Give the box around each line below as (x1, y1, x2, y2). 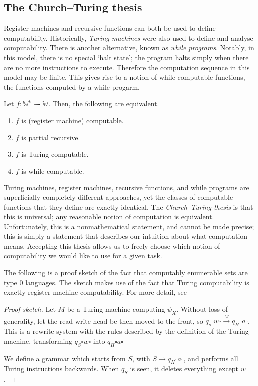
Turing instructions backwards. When (4, 363, 119, 374)
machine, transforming (4, 335, 73, 346)
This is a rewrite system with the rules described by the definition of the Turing (4, 326, 249, 336)
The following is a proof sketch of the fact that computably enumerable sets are (4, 267, 248, 278)
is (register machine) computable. (21, 115, 124, 125)
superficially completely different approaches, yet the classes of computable (4, 192, 233, 202)
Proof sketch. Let (4, 303, 56, 314)
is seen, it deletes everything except (130, 363, 239, 374)
